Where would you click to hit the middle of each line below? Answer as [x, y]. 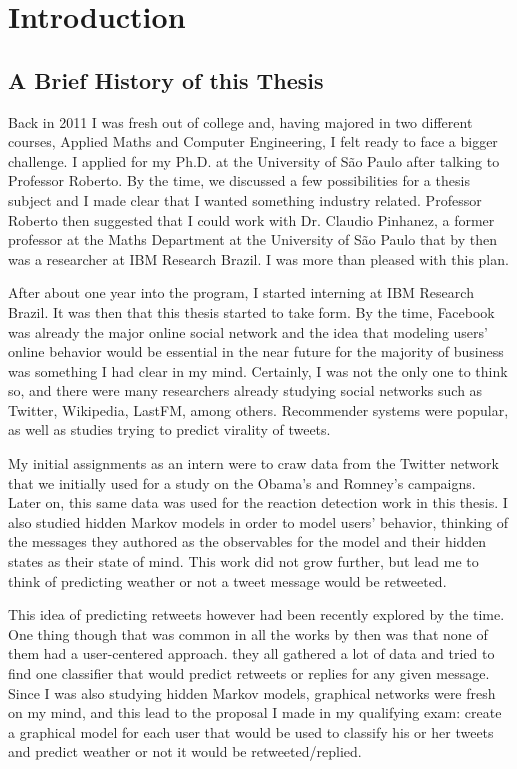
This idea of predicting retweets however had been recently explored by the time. [256, 614]
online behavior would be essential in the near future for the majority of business [256, 351]
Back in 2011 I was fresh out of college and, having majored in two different [240, 121]
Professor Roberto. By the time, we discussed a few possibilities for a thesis [239, 180]
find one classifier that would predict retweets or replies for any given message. [249, 673]
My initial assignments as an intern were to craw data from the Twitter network [253, 463]
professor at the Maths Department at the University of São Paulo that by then [252, 239]
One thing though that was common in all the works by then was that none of [248, 633]
